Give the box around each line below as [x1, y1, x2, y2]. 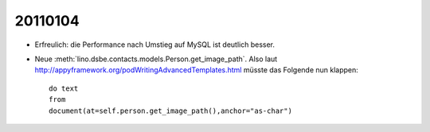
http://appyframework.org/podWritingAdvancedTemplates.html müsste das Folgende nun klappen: [34, 65, 358, 75]
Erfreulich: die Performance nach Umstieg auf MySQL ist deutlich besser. [34, 40, 275, 49]
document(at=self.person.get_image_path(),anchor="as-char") [49, 106, 292, 115]
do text [49, 83, 79, 93]
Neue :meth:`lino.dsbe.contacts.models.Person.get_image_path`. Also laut [34, 54, 278, 64]
